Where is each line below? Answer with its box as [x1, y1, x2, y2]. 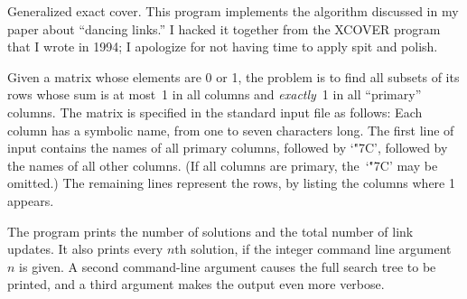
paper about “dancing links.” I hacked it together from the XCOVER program [7, 19, 441, 38]
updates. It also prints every [7, 239, 163, 258]
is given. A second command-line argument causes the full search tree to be [19, 257, 436, 276]
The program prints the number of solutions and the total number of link [7, 221, 414, 240]
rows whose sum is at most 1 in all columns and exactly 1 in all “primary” [7, 85, 422, 104]
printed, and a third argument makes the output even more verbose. [7, 275, 385, 294]
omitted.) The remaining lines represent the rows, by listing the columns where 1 [7, 173, 455, 192]
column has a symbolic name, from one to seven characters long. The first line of [7, 120, 454, 139]
